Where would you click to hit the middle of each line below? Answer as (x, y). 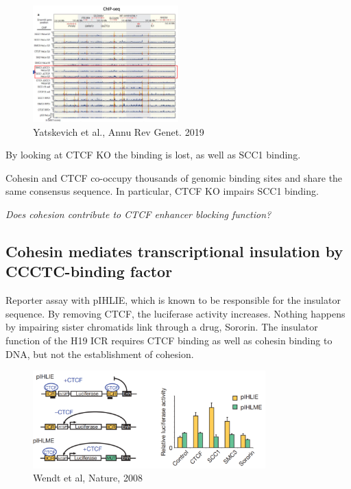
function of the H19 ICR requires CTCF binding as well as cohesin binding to (169, 340)
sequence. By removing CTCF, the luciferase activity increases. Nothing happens (175, 313)
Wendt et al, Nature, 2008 (88, 478)
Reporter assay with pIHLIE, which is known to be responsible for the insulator (173, 300)
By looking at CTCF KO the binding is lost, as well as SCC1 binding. (153, 155)
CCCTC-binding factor (89, 271)
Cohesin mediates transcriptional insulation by (174, 251)
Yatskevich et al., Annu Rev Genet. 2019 (119, 131)
